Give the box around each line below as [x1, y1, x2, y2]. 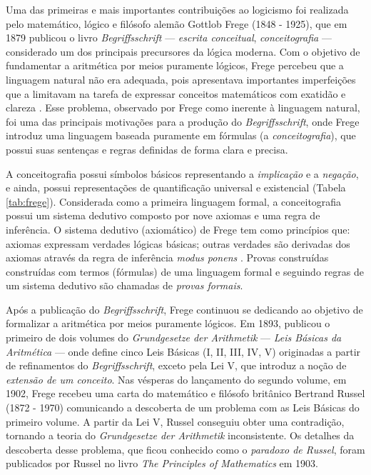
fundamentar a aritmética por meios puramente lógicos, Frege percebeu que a [6, 58, 344, 73]
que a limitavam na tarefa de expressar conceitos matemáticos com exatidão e [6, 86, 346, 101]
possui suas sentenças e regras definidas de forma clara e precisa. [6, 141, 288, 156]
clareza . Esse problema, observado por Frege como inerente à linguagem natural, [6, 100, 360, 115]
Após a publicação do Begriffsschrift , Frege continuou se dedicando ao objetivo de [6, 301, 363, 316]
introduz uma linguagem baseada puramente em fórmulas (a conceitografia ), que [6, 128, 356, 143]
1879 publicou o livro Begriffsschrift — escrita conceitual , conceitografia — [6, 30, 332, 45]
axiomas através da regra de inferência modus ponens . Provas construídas [6, 250, 329, 265]
